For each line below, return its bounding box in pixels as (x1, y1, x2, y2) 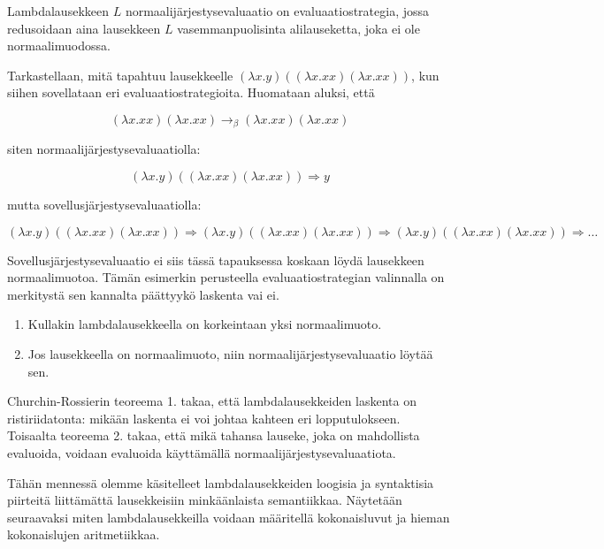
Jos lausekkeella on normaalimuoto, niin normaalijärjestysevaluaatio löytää (27, 344, 433, 362)
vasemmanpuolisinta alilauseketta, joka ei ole (177, 19, 420, 37)
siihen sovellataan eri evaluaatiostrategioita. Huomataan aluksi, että (7, 83, 375, 102)
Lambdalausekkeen (7, 2, 109, 19)
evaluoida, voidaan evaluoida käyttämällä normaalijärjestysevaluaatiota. (7, 443, 396, 461)
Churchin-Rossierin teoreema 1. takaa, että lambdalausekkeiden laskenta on (7, 392, 417, 410)
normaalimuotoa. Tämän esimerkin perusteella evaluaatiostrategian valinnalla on (7, 268, 445, 286)
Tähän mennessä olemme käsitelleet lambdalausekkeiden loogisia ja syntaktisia (7, 473, 434, 492)
